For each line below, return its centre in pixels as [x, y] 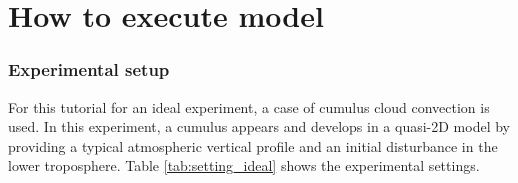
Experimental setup [89, 69]
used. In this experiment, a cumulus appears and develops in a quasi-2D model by [259, 126]
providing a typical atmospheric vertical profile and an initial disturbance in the [253, 145]
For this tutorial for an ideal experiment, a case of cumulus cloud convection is [249, 106]
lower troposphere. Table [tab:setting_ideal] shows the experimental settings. [244, 165]
